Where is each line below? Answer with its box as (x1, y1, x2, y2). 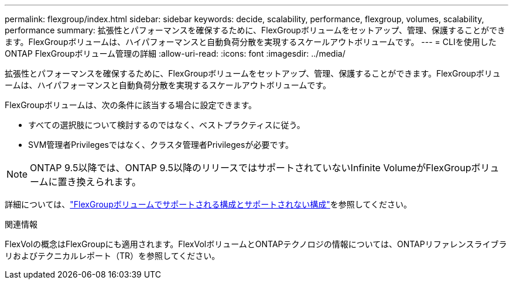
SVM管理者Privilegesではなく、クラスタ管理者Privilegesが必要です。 (28, 140, 293, 150)
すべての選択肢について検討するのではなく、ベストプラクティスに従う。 (28, 120, 305, 130)
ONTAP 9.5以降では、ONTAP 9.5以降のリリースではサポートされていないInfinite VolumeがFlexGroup (30, 162, 471, 174)
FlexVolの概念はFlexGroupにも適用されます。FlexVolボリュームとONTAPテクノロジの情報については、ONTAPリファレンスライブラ (5, 239, 507, 249)
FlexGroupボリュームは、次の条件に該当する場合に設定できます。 (5, 100, 257, 110)
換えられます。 (76, 176, 141, 188)
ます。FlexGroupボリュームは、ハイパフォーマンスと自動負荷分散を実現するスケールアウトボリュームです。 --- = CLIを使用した (5, 37, 497, 47)
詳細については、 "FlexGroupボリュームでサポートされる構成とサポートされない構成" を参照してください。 (5, 199, 412, 209)
